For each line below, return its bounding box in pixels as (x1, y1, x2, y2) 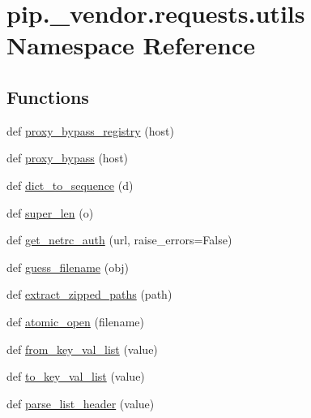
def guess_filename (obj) (6, 258, 130, 275)
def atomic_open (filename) (6, 312, 144, 330)
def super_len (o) (6, 204, 94, 221)
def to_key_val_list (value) (6, 368, 145, 385)
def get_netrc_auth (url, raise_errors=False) (6, 231, 232, 248)
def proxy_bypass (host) (6, 149, 129, 166)
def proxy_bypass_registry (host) (6, 122, 174, 139)
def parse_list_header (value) (6, 394, 155, 412)
